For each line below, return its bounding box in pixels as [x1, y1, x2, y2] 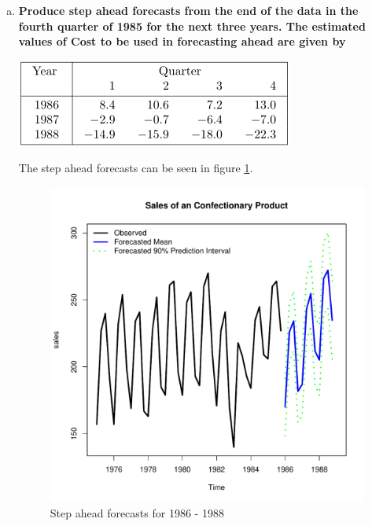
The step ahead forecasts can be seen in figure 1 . [18, 160, 253, 176]
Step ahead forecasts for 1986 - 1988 [50, 504, 224, 520]
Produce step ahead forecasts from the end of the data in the [18, 2, 359, 18]
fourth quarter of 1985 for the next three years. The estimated [18, 17, 366, 34]
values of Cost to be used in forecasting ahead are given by [18, 33, 346, 50]
